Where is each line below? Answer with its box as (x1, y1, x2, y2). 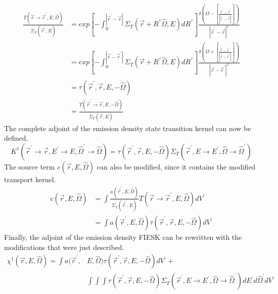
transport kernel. (4, 174, 56, 184)
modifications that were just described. (4, 241, 124, 252)
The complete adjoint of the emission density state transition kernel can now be (4, 122, 251, 133)
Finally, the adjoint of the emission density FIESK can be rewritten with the (4, 232, 242, 242)
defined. (4, 133, 28, 143)
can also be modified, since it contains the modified (97, 161, 256, 172)
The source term (4, 161, 55, 172)
